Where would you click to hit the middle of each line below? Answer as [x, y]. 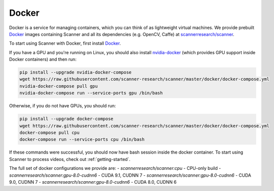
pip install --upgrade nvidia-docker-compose [76, 72]
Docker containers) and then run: [43, 60]
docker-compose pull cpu [50, 133]
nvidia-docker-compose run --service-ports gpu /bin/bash [91, 93]
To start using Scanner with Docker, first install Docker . [65, 43]
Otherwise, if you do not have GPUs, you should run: [62, 106]
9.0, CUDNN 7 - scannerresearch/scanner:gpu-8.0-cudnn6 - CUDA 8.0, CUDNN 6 [93, 182]
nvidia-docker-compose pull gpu [59, 86]
